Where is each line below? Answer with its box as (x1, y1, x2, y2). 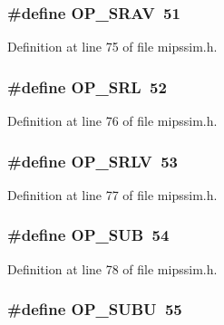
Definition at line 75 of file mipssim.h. (7, 37, 218, 56)
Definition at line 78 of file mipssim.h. (7, 259, 218, 278)
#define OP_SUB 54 (7, 224, 170, 246)
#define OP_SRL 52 (7, 75, 167, 98)
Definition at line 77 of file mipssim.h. (7, 185, 218, 204)
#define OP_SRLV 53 (7, 149, 178, 172)
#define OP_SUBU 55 (7, 298, 182, 320)
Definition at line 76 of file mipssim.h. (7, 111, 218, 130)
